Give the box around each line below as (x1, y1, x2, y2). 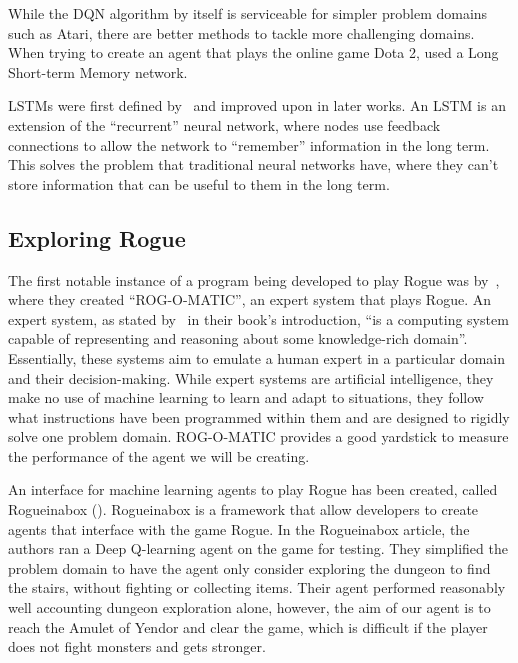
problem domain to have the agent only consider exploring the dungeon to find (8, 557, 491, 578)
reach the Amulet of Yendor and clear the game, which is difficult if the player (8, 616, 488, 637)
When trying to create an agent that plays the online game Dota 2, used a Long (8, 42, 499, 63)
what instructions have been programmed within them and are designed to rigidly (8, 406, 510, 427)
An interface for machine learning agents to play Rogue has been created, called (8, 479, 498, 500)
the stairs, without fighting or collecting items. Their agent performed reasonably (8, 577, 506, 598)
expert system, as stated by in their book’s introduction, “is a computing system (8, 308, 509, 329)
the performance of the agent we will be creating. (8, 445, 310, 466)
